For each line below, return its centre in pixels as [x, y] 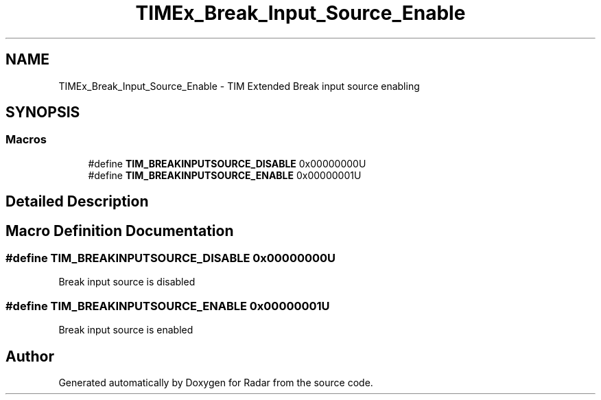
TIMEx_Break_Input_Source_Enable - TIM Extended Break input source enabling [239, 86]
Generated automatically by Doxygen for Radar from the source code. [216, 383]
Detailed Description [77, 202]
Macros [26, 140]
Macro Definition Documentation [120, 231]
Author [30, 356]
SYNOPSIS [43, 113]
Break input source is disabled [127, 282]
